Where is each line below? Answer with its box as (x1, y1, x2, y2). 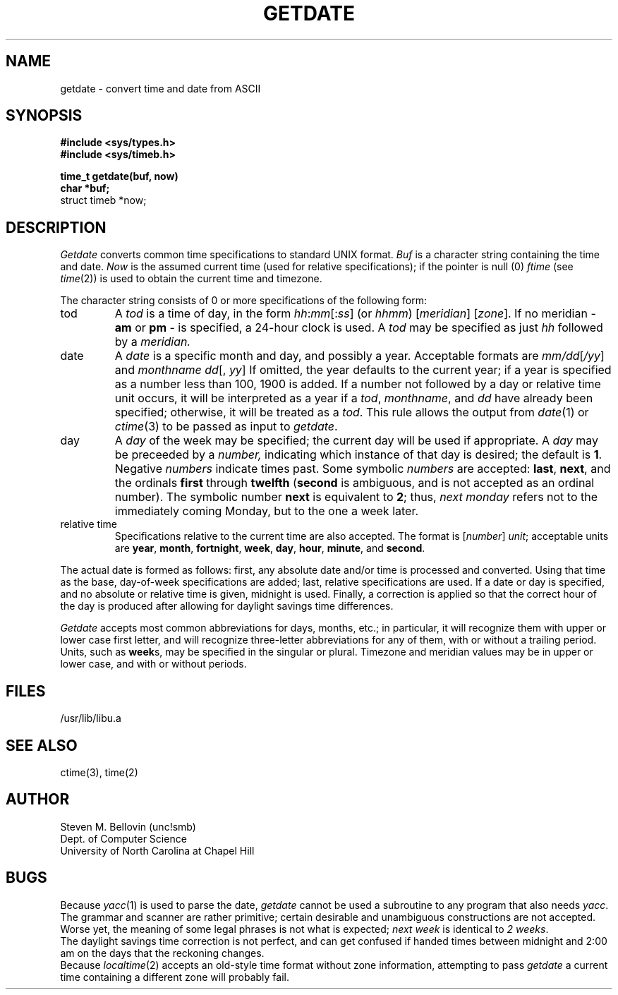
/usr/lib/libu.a (60, 712, 121, 725)
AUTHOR (6, 790, 70, 809)
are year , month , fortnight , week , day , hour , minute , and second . (114, 542, 425, 555)
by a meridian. (114, 334, 191, 349)
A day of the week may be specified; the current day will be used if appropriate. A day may (114, 433, 599, 448)
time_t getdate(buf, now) (60, 170, 178, 183)
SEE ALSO (6, 736, 78, 754)
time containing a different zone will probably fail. (60, 970, 289, 983)
